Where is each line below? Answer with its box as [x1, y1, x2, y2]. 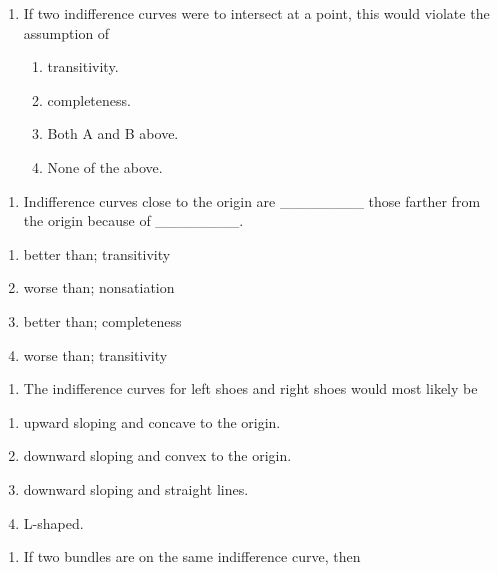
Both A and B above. [47, 123, 179, 144]
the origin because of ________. [23, 210, 244, 231]
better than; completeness [23, 310, 182, 331]
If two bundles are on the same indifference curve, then [23, 546, 361, 567]
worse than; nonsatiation [23, 277, 175, 298]
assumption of [23, 22, 110, 43]
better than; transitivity [23, 243, 171, 264]
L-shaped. [23, 512, 84, 533]
